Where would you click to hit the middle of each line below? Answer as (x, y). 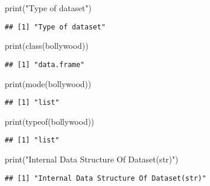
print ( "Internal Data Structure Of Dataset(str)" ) (92, 159)
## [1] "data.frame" (45, 64)
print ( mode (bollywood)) (48, 83)
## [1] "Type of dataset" (55, 27)
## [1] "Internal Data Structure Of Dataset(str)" (106, 178)
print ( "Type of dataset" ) (48, 8)
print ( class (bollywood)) (47, 46)
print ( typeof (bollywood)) (50, 121)
